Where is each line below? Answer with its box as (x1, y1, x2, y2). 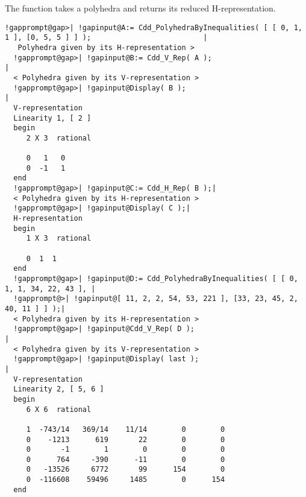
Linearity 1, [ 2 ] (13, 113, 92, 122)
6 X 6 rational (26, 405, 92, 414)
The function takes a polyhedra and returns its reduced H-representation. (5, 2, 276, 14)
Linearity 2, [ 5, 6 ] (13, 385, 104, 394)
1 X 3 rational (26, 234, 92, 243)
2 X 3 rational (26, 133, 92, 142)
